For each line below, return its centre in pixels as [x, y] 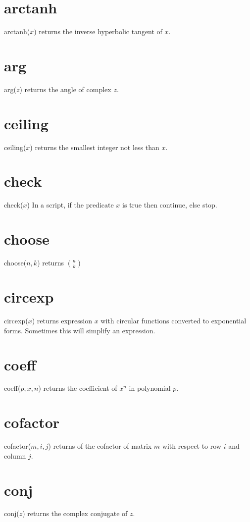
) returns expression [62, 321]
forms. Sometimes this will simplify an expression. [80, 330]
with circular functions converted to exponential [174, 321]
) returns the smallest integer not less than [95, 147]
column [15, 455]
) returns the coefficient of [78, 388]
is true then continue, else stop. [170, 205]
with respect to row [192, 446]
